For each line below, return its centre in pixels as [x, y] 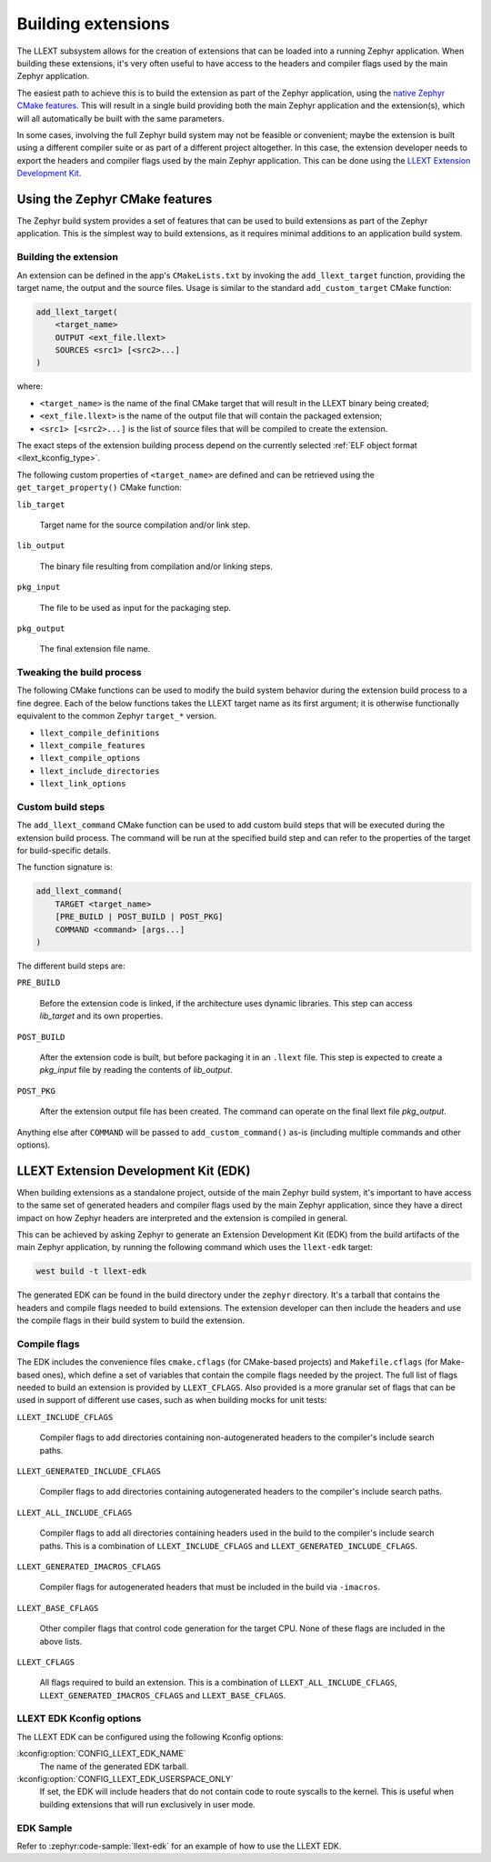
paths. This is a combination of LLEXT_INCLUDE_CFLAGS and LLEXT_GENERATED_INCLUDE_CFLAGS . [229, 1546]
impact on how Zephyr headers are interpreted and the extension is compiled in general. [182, 1217]
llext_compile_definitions [100, 733]
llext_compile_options [90, 758]
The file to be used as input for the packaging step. [135, 607]
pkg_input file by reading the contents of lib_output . [136, 1070]
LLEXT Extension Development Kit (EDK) [134, 1171]
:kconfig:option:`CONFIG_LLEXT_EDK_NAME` [101, 1754]
